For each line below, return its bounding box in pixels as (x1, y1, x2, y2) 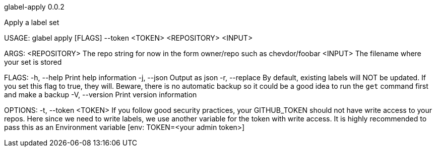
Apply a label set (4, 18, 59, 27)
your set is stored (4, 58, 62, 66)
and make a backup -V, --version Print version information (4, 90, 197, 99)
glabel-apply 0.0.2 (4, 3, 65, 11)
